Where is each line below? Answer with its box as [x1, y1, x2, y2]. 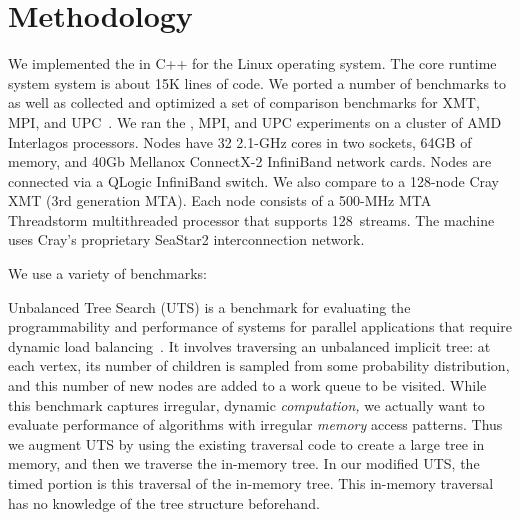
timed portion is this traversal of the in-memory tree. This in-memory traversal [8, 473, 494, 493]
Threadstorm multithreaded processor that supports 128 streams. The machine [8, 209, 495, 230]
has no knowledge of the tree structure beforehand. [8, 492, 320, 513]
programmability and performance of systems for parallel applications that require [8, 316, 512, 337]
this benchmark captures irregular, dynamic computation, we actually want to [8, 394, 485, 415]
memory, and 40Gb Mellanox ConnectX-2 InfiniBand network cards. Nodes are [8, 151, 492, 172]
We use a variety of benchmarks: [8, 263, 207, 284]
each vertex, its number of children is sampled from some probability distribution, [8, 355, 510, 376]
